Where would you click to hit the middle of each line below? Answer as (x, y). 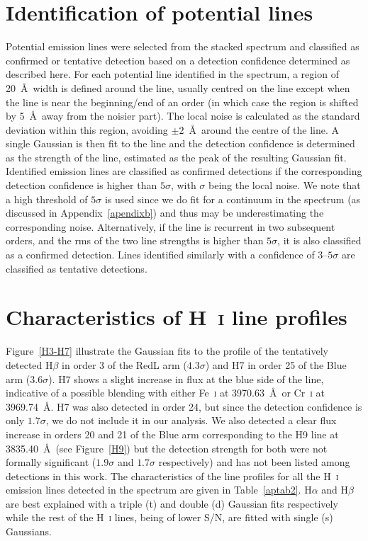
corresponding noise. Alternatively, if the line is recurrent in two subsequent (171, 226)
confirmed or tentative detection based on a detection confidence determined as (178, 60)
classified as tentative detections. (77, 268)
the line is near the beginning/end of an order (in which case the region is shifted (182, 102)
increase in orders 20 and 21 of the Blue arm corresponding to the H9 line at (172, 434)
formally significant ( (51, 462)
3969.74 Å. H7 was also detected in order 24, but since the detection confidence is (184, 406)
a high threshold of (47, 199)
